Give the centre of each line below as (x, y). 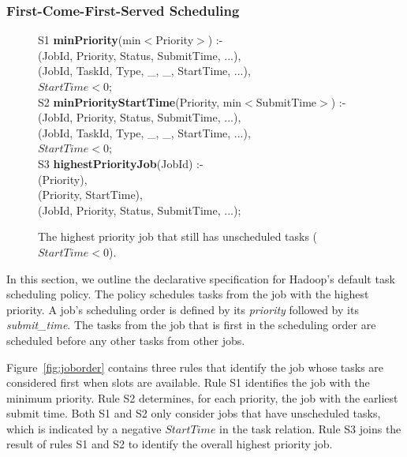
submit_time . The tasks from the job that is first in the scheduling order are (191, 325)
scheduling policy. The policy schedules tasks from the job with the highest (188, 294)
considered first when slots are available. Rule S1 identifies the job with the (188, 382)
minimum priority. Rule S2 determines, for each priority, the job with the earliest (202, 397)
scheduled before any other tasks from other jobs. (126, 340)
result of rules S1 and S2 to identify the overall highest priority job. (170, 444)
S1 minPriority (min (90, 40)
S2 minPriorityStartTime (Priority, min (140, 101)
